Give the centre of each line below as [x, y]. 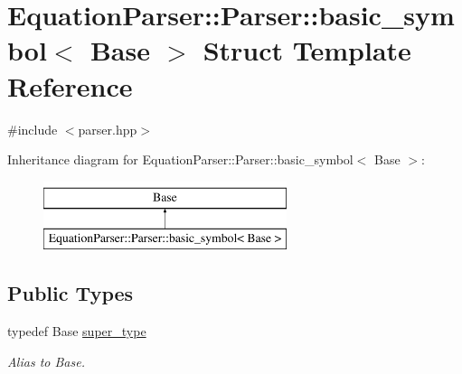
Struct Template [307, 50]
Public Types [71, 293]
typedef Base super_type [77, 331]
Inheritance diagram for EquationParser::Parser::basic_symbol [180, 159]
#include [33, 129]
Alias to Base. [46, 361]
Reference [70, 85]
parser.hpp [108, 129]
